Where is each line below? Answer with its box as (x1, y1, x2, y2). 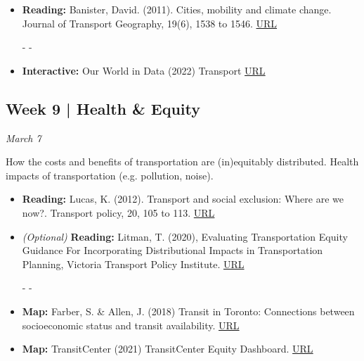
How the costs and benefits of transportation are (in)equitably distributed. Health (6, 154, 359, 169)
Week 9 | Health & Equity (6, 97, 201, 119)
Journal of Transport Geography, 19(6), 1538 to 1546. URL (22, 15, 278, 30)
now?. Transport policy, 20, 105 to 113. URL (22, 205, 215, 220)
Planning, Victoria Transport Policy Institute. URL (22, 256, 245, 271)
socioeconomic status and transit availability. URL (22, 317, 240, 332)
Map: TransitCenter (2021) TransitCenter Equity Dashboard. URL (22, 341, 313, 356)
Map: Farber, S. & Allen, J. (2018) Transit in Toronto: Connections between (22, 303, 355, 318)
